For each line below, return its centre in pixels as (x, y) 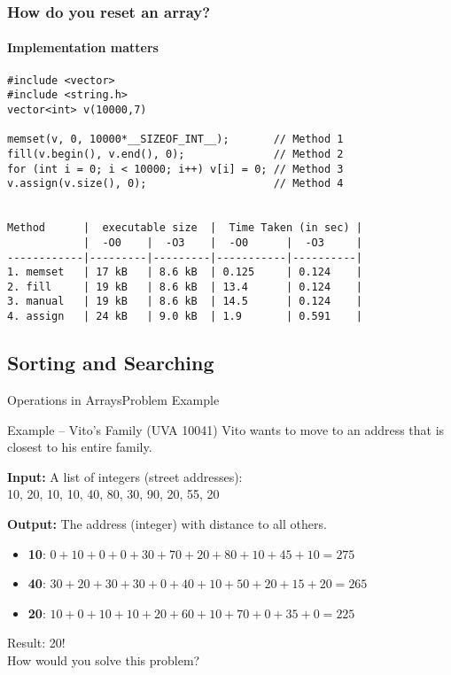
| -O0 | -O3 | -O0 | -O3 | (222, 242)
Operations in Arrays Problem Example (113, 400)
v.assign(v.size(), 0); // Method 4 (175, 184)
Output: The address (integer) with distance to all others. (167, 523)
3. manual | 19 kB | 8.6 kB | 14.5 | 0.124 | (185, 302)
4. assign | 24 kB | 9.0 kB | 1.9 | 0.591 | (185, 317)
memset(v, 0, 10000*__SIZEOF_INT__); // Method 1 (175, 140)
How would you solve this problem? (104, 659)
